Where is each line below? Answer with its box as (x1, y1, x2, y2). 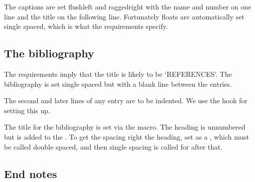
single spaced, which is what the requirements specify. (4, 21, 168, 31)
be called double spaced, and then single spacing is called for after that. (4, 141, 223, 152)
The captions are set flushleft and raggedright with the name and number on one (4, 1, 252, 11)
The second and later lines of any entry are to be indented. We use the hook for (4, 95, 248, 106)
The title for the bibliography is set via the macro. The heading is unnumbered (4, 122, 246, 132)
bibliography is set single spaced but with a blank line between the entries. (4, 78, 232, 89)
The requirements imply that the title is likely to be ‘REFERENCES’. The (4, 68, 232, 79)
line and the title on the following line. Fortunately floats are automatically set (4, 11, 245, 21)
